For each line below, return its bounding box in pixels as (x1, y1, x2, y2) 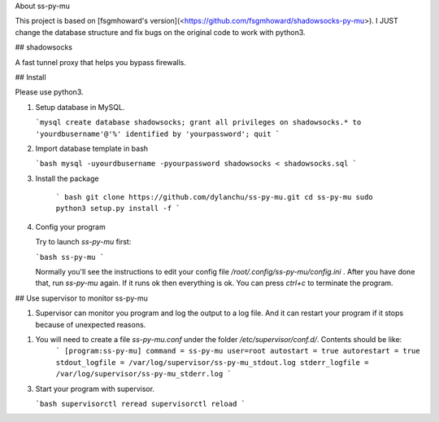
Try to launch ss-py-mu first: (35, 237, 132, 247)
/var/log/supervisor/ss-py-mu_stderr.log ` (55, 369, 232, 379)
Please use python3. (15, 87, 85, 97)
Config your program (35, 222, 106, 231)
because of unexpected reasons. (35, 319, 146, 329)
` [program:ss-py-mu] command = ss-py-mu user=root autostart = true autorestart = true (55, 346, 420, 356)
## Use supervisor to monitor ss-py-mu (15, 293, 148, 303)
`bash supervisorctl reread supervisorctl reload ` (35, 399, 246, 408)
